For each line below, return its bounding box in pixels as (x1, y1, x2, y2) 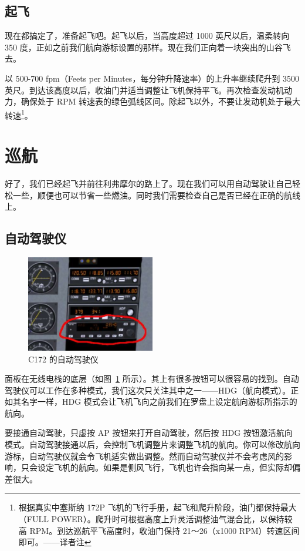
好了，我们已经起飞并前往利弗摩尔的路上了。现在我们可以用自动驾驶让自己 (5, 177, 292, 190)
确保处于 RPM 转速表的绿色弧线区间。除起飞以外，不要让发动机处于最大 (21, 95, 300, 107)
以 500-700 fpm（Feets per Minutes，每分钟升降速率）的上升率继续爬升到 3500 (5, 72, 300, 84)
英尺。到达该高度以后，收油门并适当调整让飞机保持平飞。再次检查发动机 (5, 83, 284, 96)
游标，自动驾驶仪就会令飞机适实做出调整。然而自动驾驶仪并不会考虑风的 (5, 449, 284, 462)
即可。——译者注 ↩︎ (18, 536, 91, 548)
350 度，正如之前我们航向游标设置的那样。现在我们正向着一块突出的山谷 (5, 41, 283, 53)
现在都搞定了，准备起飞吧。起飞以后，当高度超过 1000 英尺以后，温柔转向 (5, 29, 290, 42)
